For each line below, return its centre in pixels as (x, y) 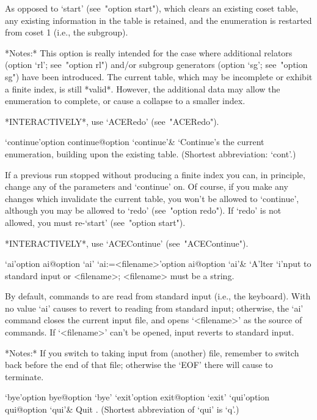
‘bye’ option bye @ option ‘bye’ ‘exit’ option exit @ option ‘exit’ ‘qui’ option (137, 397)
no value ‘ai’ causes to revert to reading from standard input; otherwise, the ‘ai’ (154, 308)
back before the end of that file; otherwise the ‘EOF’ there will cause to (139, 365)
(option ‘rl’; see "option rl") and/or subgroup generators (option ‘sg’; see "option (156, 65)
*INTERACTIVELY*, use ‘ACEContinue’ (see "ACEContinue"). (127, 243)
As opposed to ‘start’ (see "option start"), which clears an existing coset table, (152, 8)
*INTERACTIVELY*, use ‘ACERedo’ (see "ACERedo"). (112, 121)
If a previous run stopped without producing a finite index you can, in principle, (155, 174)
